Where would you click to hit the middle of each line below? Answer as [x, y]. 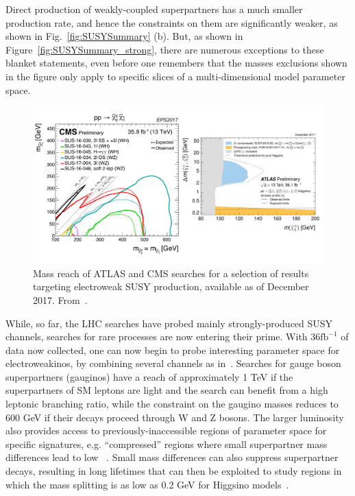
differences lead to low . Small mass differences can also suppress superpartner [172, 457]
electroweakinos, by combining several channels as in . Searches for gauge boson [173, 363]
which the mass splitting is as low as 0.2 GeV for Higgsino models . [147, 484]
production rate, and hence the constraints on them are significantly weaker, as [172, 22]
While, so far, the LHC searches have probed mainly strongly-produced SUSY [169, 323]
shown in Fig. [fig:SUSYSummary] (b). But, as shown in [124, 36]
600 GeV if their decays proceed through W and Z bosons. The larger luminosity [175, 417]
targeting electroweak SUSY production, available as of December [171, 286]
